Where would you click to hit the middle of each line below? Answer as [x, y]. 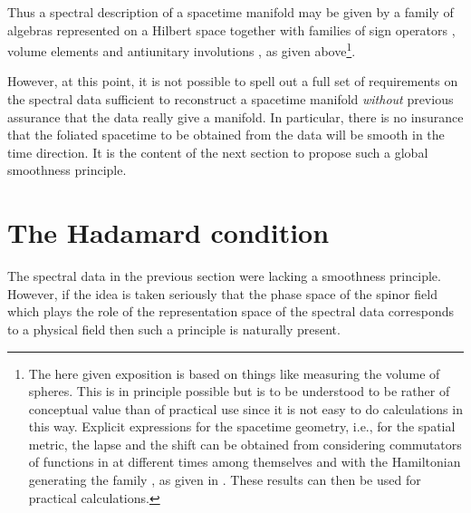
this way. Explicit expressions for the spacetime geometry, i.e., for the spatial [242, 426]
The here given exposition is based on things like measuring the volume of [234, 373]
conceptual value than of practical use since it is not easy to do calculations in [245, 408]
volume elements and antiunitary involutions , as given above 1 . [182, 49]
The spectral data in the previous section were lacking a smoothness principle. [224, 276]
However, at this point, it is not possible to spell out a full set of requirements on [233, 81]
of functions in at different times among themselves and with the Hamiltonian [245, 462]
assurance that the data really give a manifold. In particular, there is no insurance [235, 116]
